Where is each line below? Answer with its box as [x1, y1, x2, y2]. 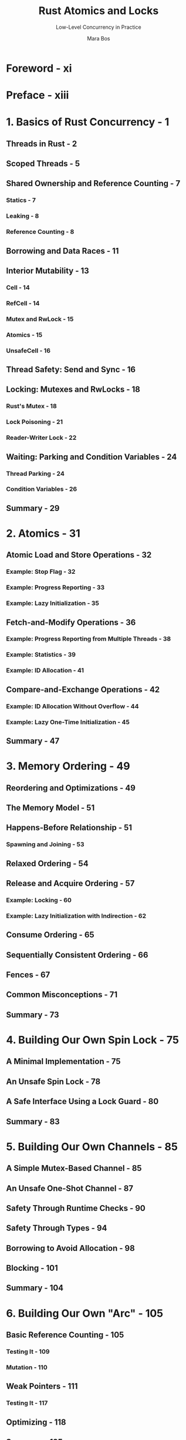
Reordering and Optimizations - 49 [6, 783, 136, 793]
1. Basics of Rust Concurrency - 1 [6, 116, 170, 129]
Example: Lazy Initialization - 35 [6, 599, 100, 607]
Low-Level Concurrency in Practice [55, 23, 142, 31]
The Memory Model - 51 [6, 803, 95, 813]
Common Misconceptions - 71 [6, 990, 118, 1000]
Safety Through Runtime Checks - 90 [6, 1203, 146, 1213]
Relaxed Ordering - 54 [6, 859, 89, 869]
